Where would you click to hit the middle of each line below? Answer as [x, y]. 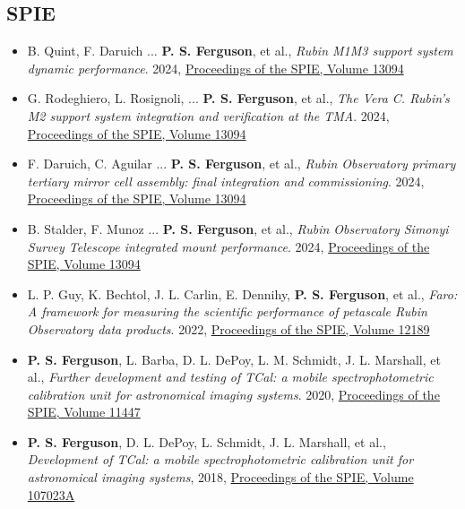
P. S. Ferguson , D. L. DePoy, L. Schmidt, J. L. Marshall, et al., [207, 441]
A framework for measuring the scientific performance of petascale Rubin [227, 311]
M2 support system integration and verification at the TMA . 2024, [208, 115]
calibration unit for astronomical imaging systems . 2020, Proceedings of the [233, 394]
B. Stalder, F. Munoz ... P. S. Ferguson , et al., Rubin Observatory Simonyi [238, 228]
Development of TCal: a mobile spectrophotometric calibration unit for [220, 459]
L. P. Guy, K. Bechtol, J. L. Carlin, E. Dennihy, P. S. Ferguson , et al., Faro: [242, 293]
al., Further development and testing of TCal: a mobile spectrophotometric [230, 377]
